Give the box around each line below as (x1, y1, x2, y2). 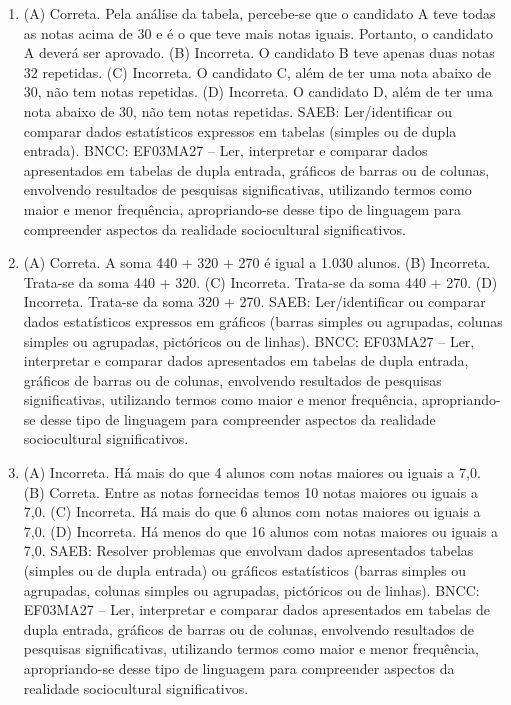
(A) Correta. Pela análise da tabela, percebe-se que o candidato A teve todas (23, 3, 496, 23)
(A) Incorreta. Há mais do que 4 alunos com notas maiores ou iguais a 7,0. (23, 462, 481, 483)
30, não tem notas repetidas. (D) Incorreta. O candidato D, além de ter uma (23, 81, 493, 102)
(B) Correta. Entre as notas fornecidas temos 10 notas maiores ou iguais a (23, 481, 478, 502)
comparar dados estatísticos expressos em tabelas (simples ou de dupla (23, 120, 457, 141)
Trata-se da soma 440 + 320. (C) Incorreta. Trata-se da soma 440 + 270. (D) (23, 271, 498, 292)
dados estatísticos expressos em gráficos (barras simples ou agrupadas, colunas (23, 310, 503, 331)
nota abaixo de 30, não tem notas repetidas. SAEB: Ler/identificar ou (23, 100, 453, 121)
